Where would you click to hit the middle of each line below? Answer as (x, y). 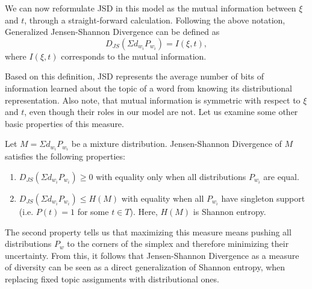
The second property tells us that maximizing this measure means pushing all (148, 232)
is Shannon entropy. (229, 212)
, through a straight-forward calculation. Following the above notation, (155, 20)
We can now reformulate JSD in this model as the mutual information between (151, 8)
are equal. (281, 177)
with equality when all (163, 198)
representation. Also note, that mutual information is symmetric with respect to (153, 100)
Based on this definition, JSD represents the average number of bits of (135, 76)
